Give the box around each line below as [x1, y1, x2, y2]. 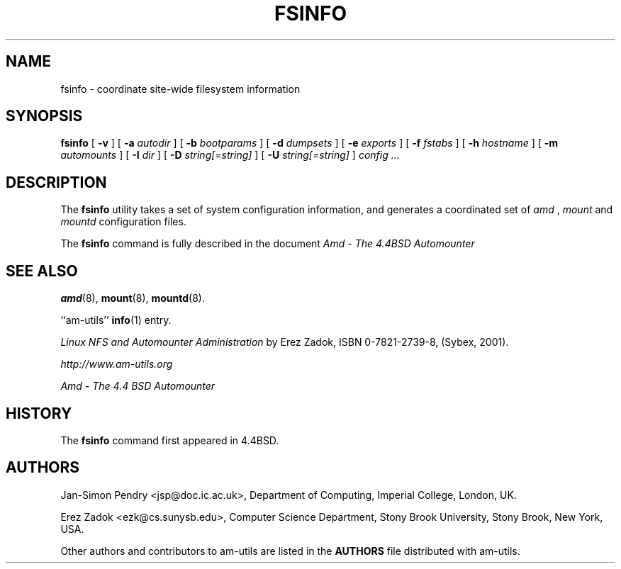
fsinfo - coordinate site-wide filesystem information [60, 82, 301, 95]
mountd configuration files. [60, 215, 186, 228]
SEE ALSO [6, 261, 78, 280]
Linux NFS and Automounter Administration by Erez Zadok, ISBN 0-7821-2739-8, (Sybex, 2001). [60, 336, 509, 349]
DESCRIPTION [6, 173, 107, 191]
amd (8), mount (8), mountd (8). [60, 292, 205, 305]
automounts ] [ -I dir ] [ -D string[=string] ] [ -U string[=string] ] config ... [60, 149, 400, 162]
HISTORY [6, 404, 72, 422]
